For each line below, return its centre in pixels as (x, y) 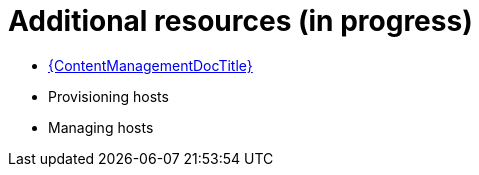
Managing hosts (101, 127)
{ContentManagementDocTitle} (150, 65)
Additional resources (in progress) (240, 21)
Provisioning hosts (108, 96)
